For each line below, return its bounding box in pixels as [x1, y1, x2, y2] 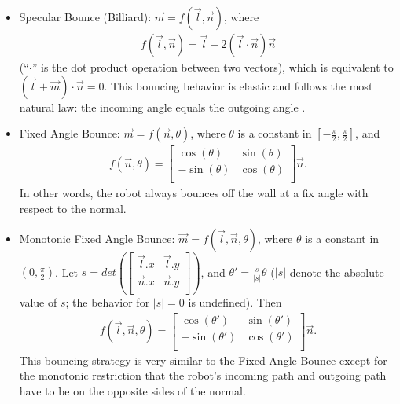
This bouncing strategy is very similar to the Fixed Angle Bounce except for [19, 351, 387, 368]
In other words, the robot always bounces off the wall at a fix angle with [19, 185, 369, 201]
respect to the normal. [19, 200, 127, 216]
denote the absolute [289, 263, 384, 280]
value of [19, 294, 57, 310]
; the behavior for [65, 294, 150, 310]
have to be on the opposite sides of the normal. [19, 383, 246, 399]
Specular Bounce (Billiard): [19, 9, 152, 24]
